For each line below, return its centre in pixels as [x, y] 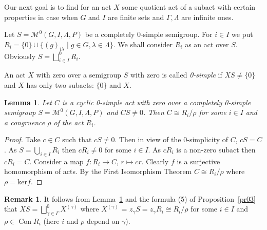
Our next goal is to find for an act [58, 7]
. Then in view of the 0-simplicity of [171, 139]
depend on [103, 221]
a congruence [25, 122]
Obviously [20, 56]
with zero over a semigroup [79, 75]
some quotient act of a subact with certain [189, 7]
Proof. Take [22, 139]
